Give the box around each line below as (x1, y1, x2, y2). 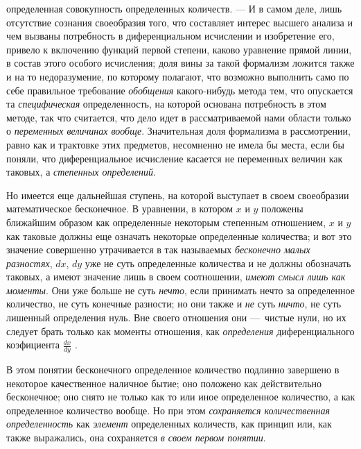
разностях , (6, 255, 53, 270)
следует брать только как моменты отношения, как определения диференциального (6, 323, 355, 338)
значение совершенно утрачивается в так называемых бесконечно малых (6, 242, 310, 257)
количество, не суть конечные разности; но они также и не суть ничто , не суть (6, 296, 342, 311)
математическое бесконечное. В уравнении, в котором (6, 201, 234, 216)
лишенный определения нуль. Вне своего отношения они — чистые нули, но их (6, 310, 346, 325)
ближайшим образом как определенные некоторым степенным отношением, (6, 214, 326, 229)
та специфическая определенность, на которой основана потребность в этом (6, 96, 326, 111)
